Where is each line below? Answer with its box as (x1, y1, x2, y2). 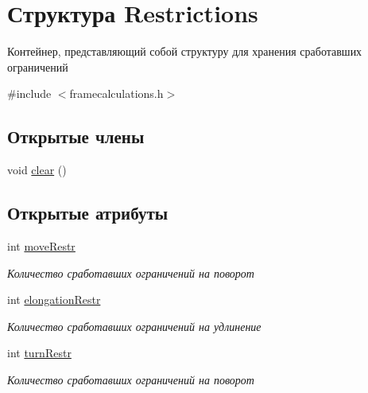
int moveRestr (7, 237, 76, 254)
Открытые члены (7, 124, 145, 149)
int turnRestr (7, 344, 72, 361)
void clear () (7, 161, 67, 178)
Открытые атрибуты (7, 200, 169, 225)
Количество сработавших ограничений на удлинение (7, 317, 261, 334)
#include (7, 85, 52, 102)
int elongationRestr (7, 291, 101, 308)
